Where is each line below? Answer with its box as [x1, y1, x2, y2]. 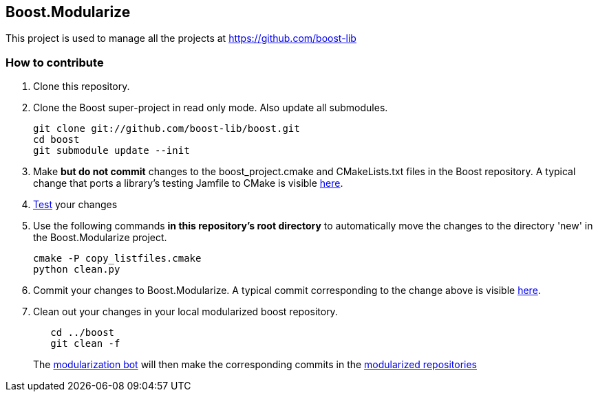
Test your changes [33, 198, 118, 211]
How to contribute [6, 55, 104, 69]
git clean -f [50, 338, 120, 350]
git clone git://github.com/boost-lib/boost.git [33, 123, 300, 135]
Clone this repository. [33, 80, 130, 93]
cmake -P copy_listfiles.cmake [33, 253, 202, 264]
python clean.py [33, 264, 120, 275]
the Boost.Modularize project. [33, 231, 167, 244]
